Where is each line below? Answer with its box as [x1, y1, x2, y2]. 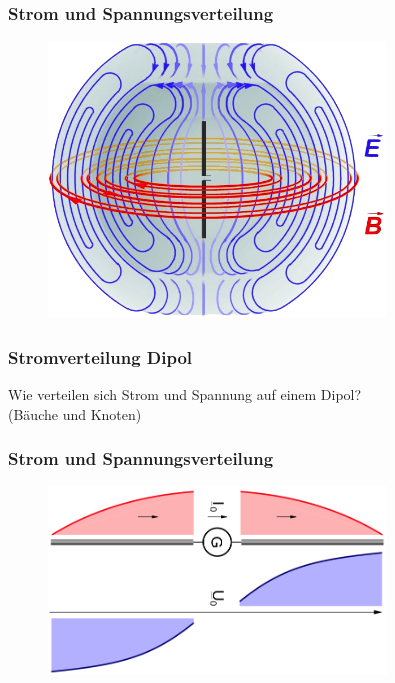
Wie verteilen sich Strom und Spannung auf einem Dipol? [8, 384, 362, 405]
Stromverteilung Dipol [8, 344, 193, 369]
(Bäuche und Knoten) [8, 403, 142, 424]
